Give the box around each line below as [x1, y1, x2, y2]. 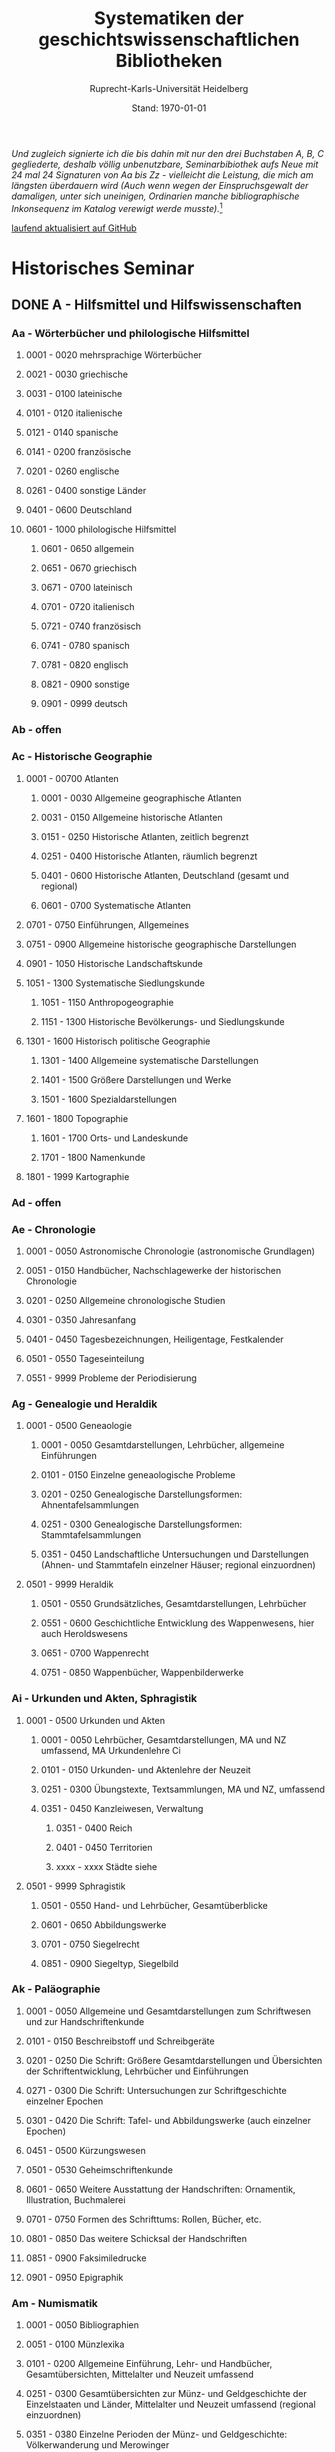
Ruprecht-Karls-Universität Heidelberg [89, 82, 249, 94]
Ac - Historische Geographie [11, 750, 153, 764]
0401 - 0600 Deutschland [25, 504, 133, 516]
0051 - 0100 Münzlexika [25, 2338, 125, 2351]
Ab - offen [11, 723, 62, 737]
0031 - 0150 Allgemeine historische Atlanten [40, 811, 223, 823]
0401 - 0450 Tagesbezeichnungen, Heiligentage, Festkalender [25, 1333, 284, 1345]
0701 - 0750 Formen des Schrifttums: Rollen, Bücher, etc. [25, 2213, 262, 2225]
